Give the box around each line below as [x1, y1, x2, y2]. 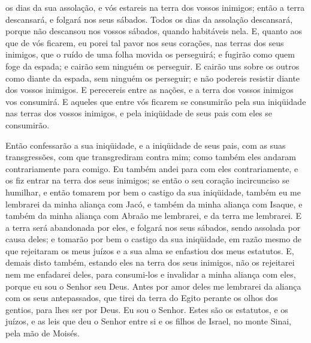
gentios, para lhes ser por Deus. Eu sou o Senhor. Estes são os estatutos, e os [5, 303, 288, 315]
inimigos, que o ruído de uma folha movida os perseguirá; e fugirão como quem [5, 48, 295, 61]
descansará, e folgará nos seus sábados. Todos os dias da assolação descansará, [5, 13, 293, 25]
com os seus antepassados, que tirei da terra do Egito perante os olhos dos [5, 291, 278, 304]
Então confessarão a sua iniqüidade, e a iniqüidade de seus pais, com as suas [5, 139, 286, 151]
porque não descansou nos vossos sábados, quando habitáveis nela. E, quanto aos [5, 25, 302, 37]
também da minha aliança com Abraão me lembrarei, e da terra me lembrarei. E [5, 209, 301, 222]
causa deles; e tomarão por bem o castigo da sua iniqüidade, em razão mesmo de [5, 233, 301, 245]
